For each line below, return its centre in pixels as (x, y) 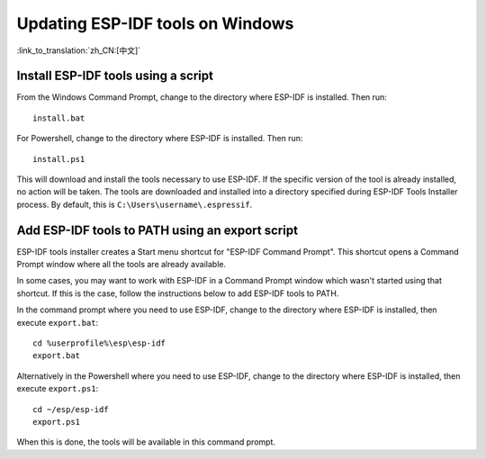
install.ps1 (59, 159)
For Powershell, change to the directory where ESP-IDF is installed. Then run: (160, 139)
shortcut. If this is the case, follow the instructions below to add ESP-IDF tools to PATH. (178, 293)
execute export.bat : (58, 322)
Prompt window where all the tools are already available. (121, 265)
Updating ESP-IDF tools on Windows (155, 23)
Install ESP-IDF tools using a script (115, 76)
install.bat (59, 118)
